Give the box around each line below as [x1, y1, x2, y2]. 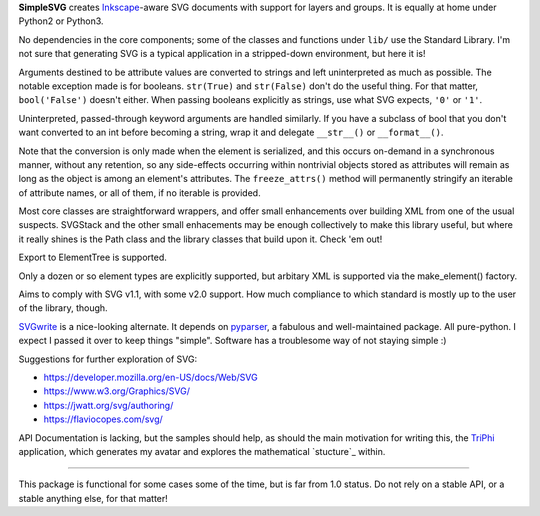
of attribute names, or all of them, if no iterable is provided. [18, 186, 261, 199]
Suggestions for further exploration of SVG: [18, 353, 198, 365]
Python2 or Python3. [18, 15, 104, 27]
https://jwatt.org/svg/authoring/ [43, 399, 174, 411]
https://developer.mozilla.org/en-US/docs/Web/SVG [43, 371, 259, 383]
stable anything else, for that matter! [18, 492, 169, 504]
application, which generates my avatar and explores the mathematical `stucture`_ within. [18, 445, 386, 457]
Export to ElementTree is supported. [18, 251, 167, 264]
